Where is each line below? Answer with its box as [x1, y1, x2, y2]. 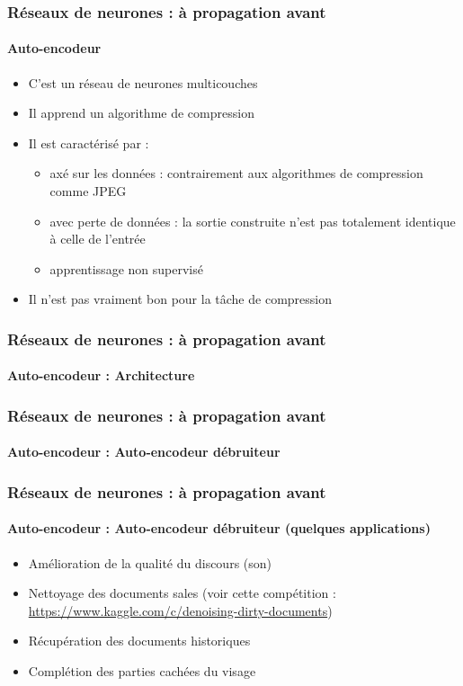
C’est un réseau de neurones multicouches [28, 73, 258, 92]
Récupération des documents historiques [28, 631, 251, 650]
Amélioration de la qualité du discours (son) [28, 553, 272, 572]
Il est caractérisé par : [28, 133, 149, 152]
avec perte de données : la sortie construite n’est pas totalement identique [49, 211, 456, 230]
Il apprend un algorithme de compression [28, 103, 254, 122]
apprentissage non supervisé [49, 259, 203, 278]
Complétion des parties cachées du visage [28, 662, 256, 681]
